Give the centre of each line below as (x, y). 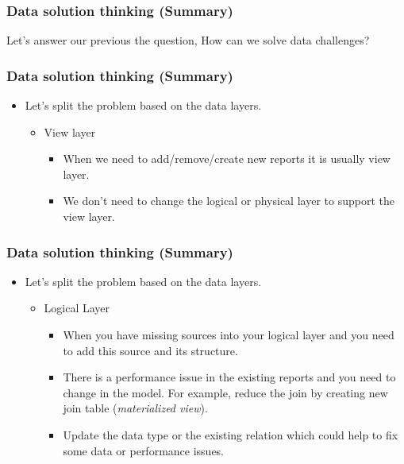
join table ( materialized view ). (135, 408)
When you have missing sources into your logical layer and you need (229, 334)
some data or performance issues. (144, 450)
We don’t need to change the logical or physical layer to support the (229, 201)
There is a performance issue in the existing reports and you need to (229, 377)
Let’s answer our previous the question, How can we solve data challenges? (188, 40)
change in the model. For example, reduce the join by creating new (225, 392)
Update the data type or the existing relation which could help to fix (231, 434)
